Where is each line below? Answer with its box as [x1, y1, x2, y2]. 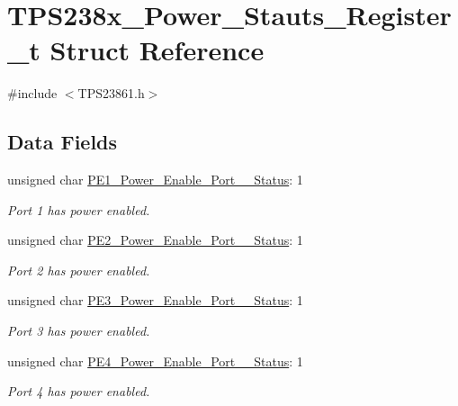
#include [7, 84, 58, 103]
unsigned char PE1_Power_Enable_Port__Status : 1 [7, 170, 303, 189]
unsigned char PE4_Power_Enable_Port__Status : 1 [7, 351, 303, 370]
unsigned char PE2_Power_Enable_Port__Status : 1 [7, 230, 303, 249]
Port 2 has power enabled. [7, 260, 150, 279]
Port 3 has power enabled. [7, 321, 150, 340]
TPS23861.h [77, 84, 145, 103]
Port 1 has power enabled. [7, 200, 150, 219]
